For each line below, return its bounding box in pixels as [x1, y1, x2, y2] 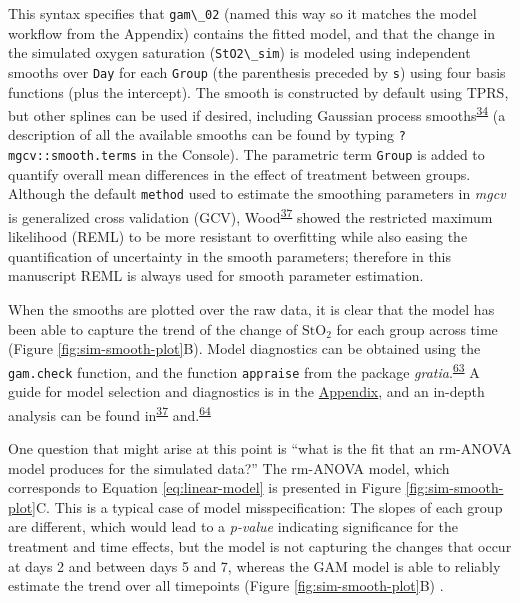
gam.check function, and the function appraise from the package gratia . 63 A [8, 358, 480, 382]
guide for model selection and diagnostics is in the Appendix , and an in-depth [8, 381, 485, 402]
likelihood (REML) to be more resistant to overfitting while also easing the [8, 226, 468, 247]
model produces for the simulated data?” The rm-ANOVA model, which [8, 457, 450, 478]
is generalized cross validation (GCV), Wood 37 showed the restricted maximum [8, 203, 493, 227]
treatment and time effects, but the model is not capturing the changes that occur [8, 535, 512, 556]
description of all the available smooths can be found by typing [8, 124, 395, 145]
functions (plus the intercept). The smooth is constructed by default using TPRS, [8, 81, 509, 102]
